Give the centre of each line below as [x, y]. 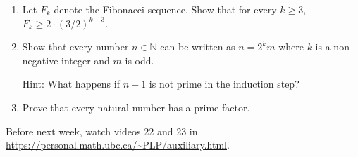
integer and [86, 60]
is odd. [140, 60]
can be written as [198, 47]
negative [40, 60]
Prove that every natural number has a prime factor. [136, 107]
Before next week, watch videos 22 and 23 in [102, 131]
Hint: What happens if [71, 84]
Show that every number [75, 47]
